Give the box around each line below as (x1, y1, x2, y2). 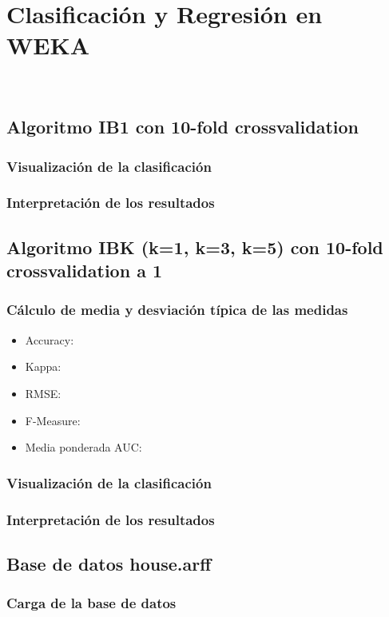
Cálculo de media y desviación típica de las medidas (6, 300, 348, 320)
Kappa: (25, 358, 62, 375)
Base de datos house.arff (6, 551, 212, 575)
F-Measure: (25, 412, 81, 428)
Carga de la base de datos (6, 593, 177, 613)
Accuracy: (25, 331, 74, 348)
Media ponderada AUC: (25, 439, 142, 456)
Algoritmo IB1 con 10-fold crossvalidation (6, 114, 359, 139)
